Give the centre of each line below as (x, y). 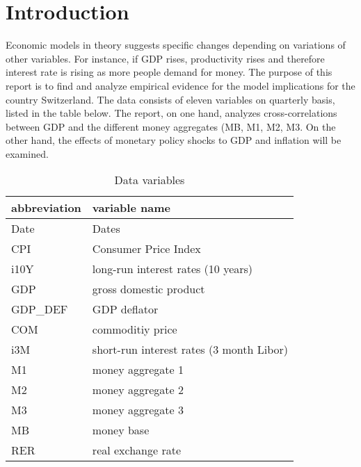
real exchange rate (137, 450)
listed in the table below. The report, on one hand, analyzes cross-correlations (171, 113)
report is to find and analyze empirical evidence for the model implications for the (180, 85)
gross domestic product (149, 289)
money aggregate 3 (138, 410)
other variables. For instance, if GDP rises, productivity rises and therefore (165, 58)
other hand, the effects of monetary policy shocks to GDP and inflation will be (174, 140)
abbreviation (46, 208)
